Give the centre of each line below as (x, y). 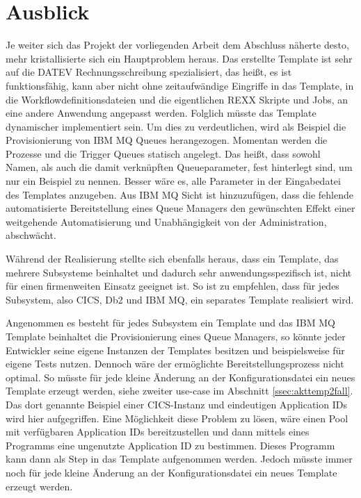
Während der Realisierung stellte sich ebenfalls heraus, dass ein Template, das (172, 259)
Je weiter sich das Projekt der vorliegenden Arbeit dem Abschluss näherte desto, (177, 45)
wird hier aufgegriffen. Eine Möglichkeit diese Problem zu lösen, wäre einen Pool (177, 418)
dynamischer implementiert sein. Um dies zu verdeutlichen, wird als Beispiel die (176, 126)
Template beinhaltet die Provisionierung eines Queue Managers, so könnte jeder (176, 336)
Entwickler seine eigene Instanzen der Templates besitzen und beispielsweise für (175, 350)
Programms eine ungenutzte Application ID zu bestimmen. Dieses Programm (170, 445)
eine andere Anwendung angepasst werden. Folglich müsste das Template (161, 113)
